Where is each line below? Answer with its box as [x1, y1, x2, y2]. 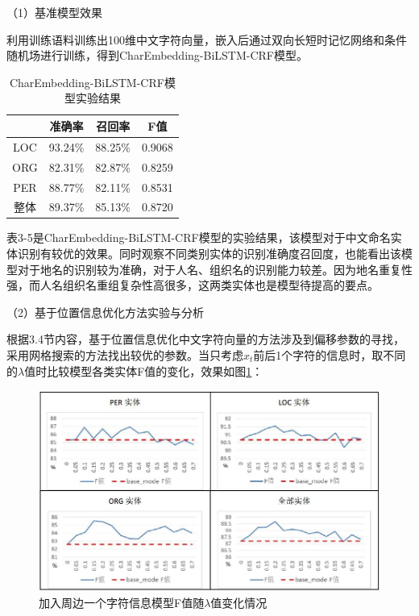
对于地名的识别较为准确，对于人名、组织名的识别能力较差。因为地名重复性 [17, 260, 413, 277]
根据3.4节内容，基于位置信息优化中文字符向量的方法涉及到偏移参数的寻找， [6, 331, 404, 348]
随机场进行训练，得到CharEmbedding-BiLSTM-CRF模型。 [6, 47, 308, 64]
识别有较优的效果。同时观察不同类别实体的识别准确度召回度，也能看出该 [17, 245, 401, 262]
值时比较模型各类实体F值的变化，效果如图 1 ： [24, 362, 263, 379]
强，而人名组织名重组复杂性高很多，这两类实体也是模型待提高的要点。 [6, 277, 379, 293]
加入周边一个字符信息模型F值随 [39, 593, 205, 610]
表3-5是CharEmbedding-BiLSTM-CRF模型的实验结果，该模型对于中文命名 [6, 229, 391, 246]
